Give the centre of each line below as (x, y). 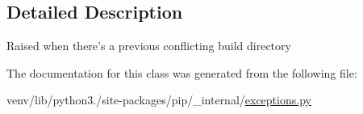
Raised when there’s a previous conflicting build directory (149, 46)
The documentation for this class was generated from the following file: (182, 72)
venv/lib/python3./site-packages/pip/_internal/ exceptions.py (159, 100)
